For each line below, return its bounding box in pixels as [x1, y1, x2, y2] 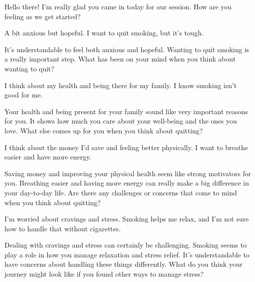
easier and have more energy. [4, 152, 92, 162]
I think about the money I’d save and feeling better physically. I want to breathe [4, 142, 248, 152]
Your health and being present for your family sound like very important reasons [4, 106, 248, 116]
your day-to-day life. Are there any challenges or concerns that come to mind [4, 187, 237, 197]
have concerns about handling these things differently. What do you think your [4, 259, 243, 269]
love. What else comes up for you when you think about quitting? [4, 125, 203, 135]
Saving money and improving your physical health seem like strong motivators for [4, 168, 252, 178]
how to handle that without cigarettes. [4, 223, 121, 233]
